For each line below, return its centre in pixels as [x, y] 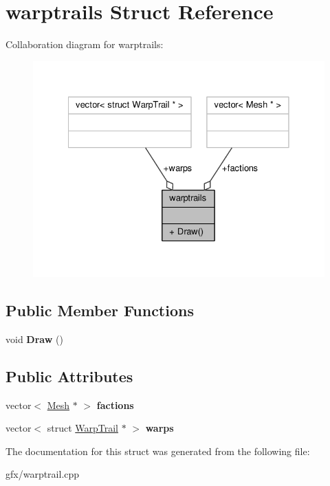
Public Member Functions [100, 310]
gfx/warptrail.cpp [43, 474]
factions [115, 405]
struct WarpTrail [82, 428]
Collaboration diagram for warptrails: [85, 44]
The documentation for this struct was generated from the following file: [158, 451]
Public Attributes [69, 376]
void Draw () [34, 339]
